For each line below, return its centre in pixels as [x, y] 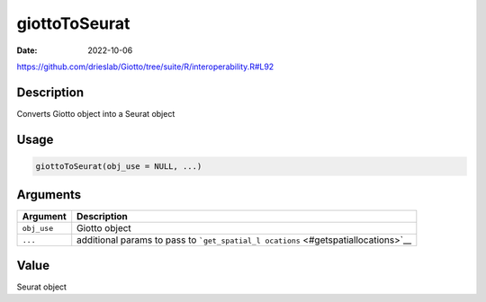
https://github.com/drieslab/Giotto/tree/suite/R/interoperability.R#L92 [145, 67]
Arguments [49, 195]
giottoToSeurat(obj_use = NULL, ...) [119, 166]
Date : [27, 50]
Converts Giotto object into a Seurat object [96, 113]
